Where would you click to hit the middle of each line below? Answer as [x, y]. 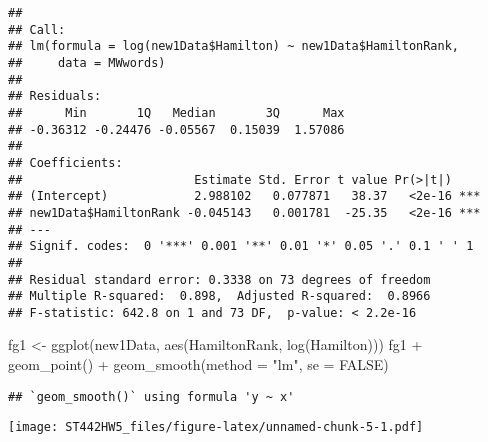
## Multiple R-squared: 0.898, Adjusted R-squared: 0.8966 [219, 296]
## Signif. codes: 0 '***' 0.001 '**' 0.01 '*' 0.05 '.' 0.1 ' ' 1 [241, 246]
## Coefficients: [65, 162]
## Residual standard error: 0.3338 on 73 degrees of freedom [219, 279]
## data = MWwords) [87, 62]
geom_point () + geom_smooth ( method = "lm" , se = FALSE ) [198, 364]
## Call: [37, 29]
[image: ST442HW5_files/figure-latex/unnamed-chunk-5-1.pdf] [216, 427]
